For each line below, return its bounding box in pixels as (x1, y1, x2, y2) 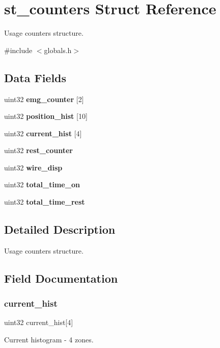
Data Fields (4, 69, 67, 85)
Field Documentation (4, 270, 118, 286)
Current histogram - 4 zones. (4, 334, 94, 345)
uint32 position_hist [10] (4, 111, 88, 121)
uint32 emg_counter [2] (4, 93, 84, 104)
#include (4, 44, 33, 55)
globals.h (44, 44, 72, 55)
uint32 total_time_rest (4, 196, 85, 207)
